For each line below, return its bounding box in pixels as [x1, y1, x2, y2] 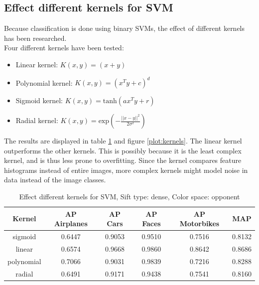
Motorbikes [179, 218, 220, 229]
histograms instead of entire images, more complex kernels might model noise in [4, 164, 248, 175]
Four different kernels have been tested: [4, 42, 124, 53]
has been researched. [4, 32, 67, 43]
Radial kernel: [15, 115, 58, 126]
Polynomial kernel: [15, 77, 73, 88]
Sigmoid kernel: [15, 95, 63, 106]
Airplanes [54, 218, 88, 229]
